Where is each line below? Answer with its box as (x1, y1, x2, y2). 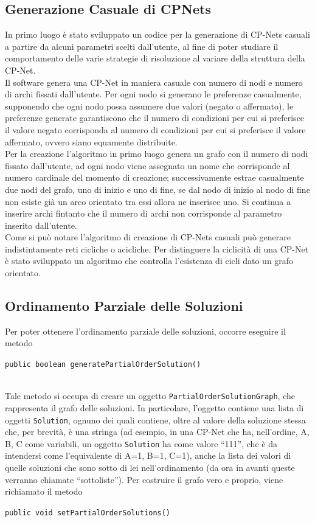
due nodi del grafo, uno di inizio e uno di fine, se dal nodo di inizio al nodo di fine (5, 183, 310, 195)
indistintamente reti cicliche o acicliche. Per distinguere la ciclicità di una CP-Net (5, 242, 309, 255)
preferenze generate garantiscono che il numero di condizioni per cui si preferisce (5, 111, 305, 124)
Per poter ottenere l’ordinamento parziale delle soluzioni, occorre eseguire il (5, 324, 286, 337)
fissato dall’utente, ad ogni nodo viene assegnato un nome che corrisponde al (5, 159, 290, 172)
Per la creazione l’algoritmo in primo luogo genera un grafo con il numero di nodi (5, 147, 308, 160)
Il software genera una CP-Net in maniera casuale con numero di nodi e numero (5, 75, 303, 88)
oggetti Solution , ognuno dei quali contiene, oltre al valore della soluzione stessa (5, 413, 306, 426)
